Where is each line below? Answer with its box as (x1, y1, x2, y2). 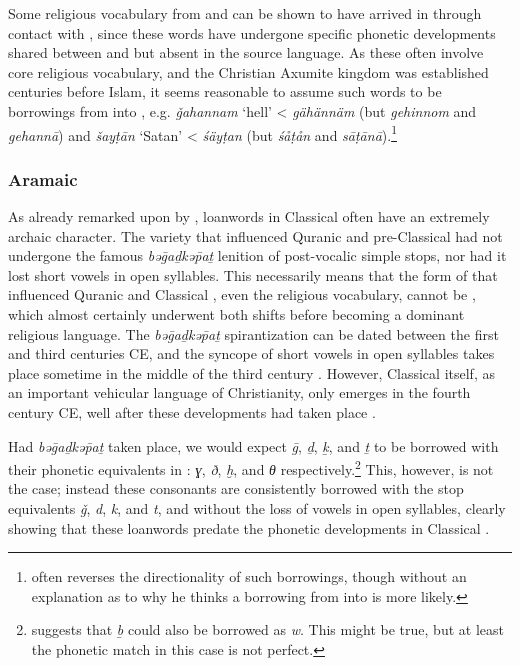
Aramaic (8, 166, 78, 191)
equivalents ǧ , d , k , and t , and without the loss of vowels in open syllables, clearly (8, 498, 506, 518)
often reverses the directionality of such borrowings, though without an (31, 566, 467, 587)
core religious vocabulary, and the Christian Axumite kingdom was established (8, 61, 489, 82)
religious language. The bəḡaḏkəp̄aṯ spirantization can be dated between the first (8, 323, 499, 344)
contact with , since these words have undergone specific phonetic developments (8, 22, 496, 43)
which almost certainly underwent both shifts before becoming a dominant (8, 304, 465, 324)
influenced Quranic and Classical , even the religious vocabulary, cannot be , (8, 284, 476, 305)
